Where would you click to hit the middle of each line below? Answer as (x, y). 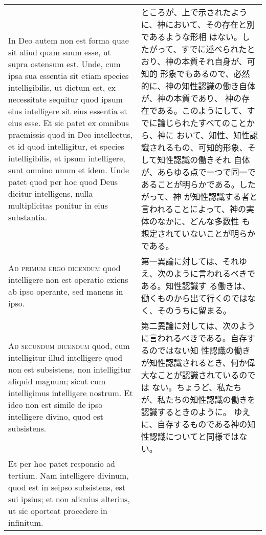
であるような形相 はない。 (191, 37)
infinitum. (26, 522)
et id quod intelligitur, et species (66, 146)
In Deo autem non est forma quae (69, 40)
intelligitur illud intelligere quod (65, 357)
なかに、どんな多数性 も (204, 221)
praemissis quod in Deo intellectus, (71, 135)
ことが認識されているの (202, 375)
